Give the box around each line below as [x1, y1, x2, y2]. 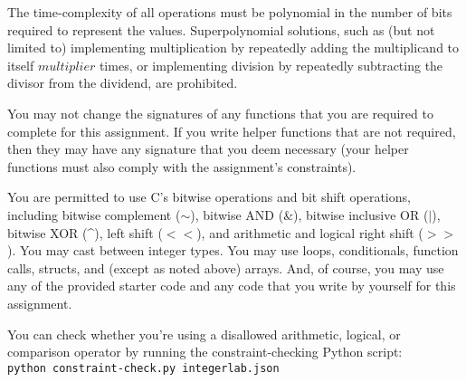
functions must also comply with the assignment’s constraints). [7, 157, 357, 176]
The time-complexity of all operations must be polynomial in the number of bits [7, 3, 452, 21]
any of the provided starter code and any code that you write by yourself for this [7, 276, 456, 295]
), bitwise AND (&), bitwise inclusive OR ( [190, 205, 429, 224]
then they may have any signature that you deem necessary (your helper [7, 139, 409, 158]
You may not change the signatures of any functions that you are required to [7, 103, 433, 122]
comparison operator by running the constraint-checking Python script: [7, 342, 403, 361]
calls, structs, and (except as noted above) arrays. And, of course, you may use [7, 258, 444, 277]
